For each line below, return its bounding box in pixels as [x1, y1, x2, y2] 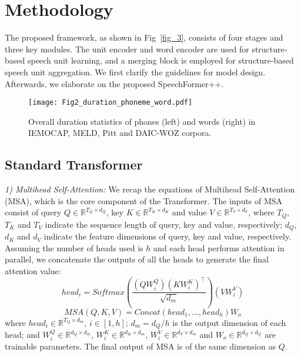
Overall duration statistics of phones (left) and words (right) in [28, 115, 256, 127]
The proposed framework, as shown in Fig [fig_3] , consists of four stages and [5, 31, 283, 44]
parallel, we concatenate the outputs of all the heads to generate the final [5, 253, 269, 265]
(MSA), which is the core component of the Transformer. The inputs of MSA [5, 194, 283, 207]
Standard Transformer [5, 155, 143, 174]
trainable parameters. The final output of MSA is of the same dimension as [5, 340, 276, 352]
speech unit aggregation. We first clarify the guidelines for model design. [5, 65, 266, 78]
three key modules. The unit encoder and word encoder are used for [5, 42, 249, 55]
